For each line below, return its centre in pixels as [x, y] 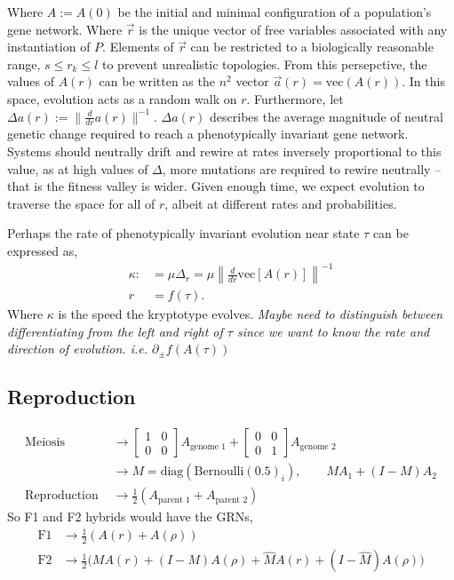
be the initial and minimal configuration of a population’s [275, 12]
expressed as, [43, 250]
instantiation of [49, 47]
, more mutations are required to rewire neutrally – [302, 168]
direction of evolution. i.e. [78, 349]
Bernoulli [219, 472]
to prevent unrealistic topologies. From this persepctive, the [265, 64]
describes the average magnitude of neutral [327, 116]
